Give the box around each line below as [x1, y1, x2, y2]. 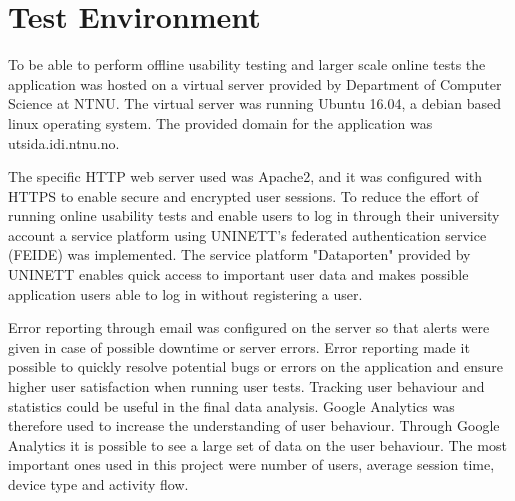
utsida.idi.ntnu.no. [8, 132, 120, 153]
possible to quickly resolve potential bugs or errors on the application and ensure [8, 356, 503, 377]
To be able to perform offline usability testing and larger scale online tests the [8, 54, 486, 75]
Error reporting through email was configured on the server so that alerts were [8, 317, 490, 338]
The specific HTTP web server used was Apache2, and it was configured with [8, 166, 482, 187]
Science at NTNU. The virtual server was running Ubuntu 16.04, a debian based [8, 93, 502, 114]
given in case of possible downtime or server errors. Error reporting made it [8, 336, 470, 357]
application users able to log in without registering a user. [8, 283, 363, 304]
